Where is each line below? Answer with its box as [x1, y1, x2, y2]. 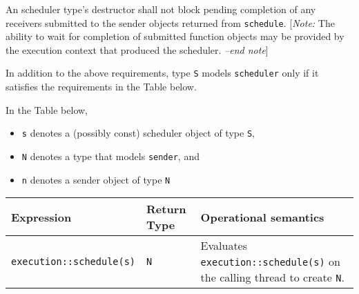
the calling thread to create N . [200, 269, 345, 286]
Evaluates [200, 237, 248, 254]
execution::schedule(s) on [200, 253, 340, 270]
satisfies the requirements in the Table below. [6, 79, 197, 94]
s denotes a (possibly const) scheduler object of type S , [21, 126, 255, 140]
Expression [11, 208, 72, 225]
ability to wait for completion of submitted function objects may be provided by [6, 29, 345, 43]
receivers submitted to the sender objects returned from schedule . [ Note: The [6, 15, 335, 30]
